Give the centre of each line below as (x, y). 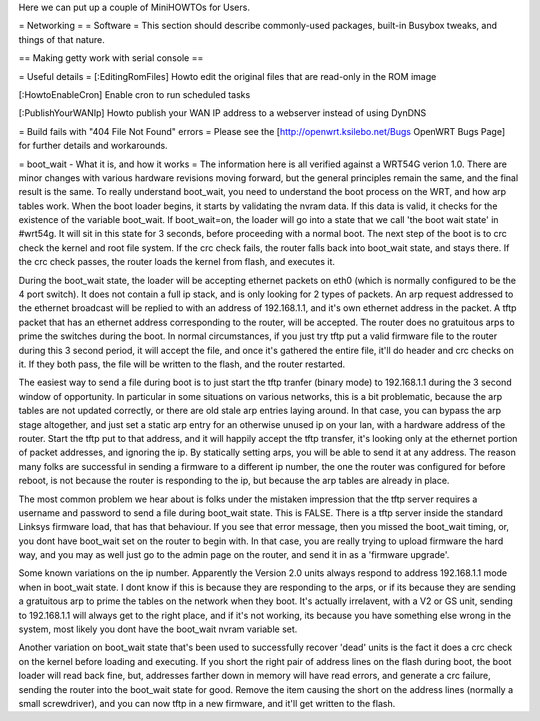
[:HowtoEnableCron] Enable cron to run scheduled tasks (134, 94)
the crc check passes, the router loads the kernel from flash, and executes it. (176, 262)
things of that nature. (61, 39)
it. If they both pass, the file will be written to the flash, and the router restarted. (182, 364)
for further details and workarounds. (93, 146)
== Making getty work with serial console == (111, 58)
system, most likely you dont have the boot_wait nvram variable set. (158, 629)
